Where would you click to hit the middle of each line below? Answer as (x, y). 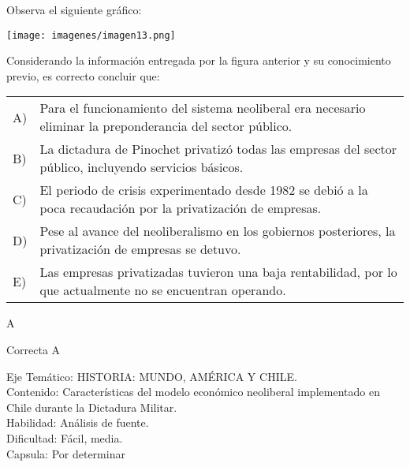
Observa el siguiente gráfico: (74, 9)
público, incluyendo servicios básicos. (142, 167)
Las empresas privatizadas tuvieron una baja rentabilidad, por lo (218, 272)
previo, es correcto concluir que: (83, 75)
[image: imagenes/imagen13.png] (91, 35)
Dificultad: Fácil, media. (65, 438)
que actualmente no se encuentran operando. (163, 290)
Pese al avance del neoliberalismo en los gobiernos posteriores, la (218, 231)
